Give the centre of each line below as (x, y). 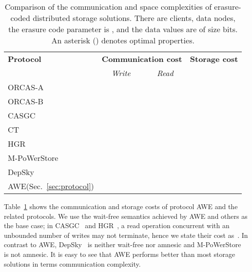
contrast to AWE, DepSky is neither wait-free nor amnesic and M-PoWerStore (123, 244)
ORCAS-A (26, 87)
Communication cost (142, 59)
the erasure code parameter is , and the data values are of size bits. (123, 29)
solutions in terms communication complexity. (72, 263)
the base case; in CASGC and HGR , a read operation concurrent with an (117, 225)
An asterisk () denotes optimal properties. (123, 40)
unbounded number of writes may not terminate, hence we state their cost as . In (126, 235)
